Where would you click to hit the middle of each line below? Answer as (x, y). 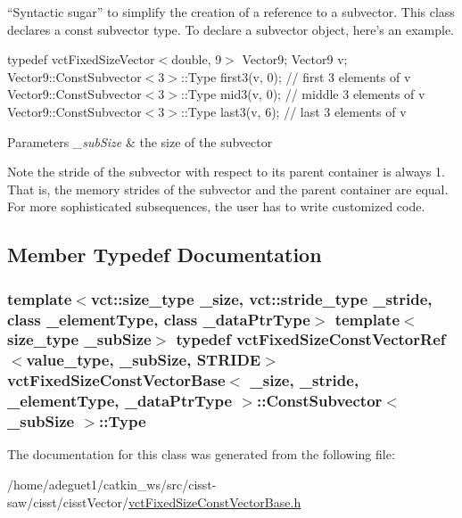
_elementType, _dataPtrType (120, 401)
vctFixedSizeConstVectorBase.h (215, 502)
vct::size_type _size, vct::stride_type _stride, (261, 298)
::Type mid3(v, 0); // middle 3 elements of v (303, 94)
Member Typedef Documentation (165, 255)
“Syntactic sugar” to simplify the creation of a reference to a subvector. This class (231, 12)
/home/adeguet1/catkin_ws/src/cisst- (112, 485)
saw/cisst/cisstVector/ (68, 502)
